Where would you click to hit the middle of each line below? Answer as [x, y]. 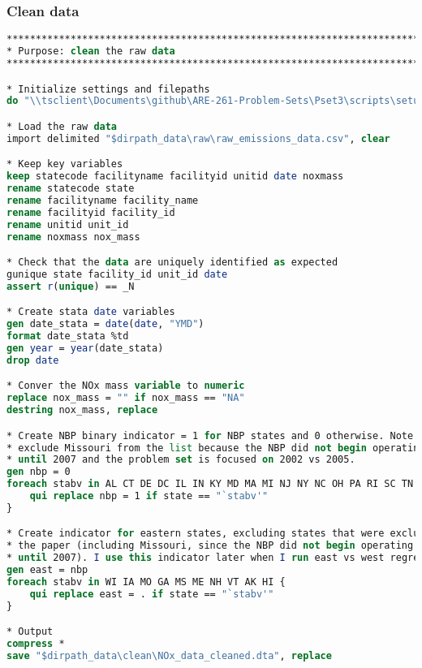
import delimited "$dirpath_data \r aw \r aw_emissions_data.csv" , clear [198, 138]
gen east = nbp [47, 570]
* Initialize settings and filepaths [108, 89]
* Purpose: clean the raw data [91, 52]
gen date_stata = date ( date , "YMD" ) [105, 324]
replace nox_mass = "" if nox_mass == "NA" [126, 398]
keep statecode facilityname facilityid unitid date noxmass [175, 177]
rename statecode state [71, 189]
